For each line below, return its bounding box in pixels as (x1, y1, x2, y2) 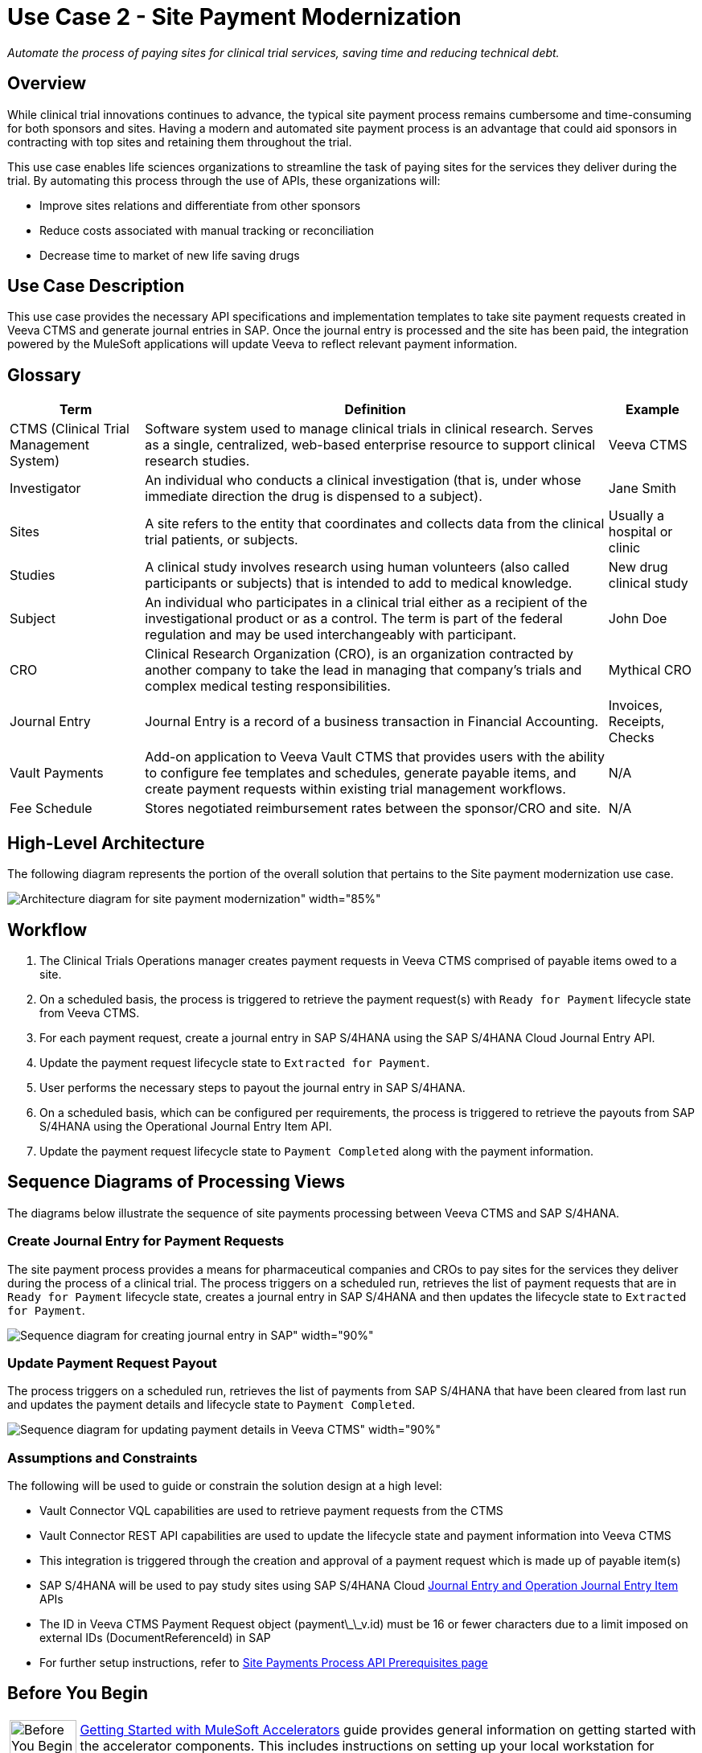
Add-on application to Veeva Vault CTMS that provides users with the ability (145, 749, 606, 766)
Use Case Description (7, 276, 185, 297)
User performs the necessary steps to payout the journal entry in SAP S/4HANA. (39, 1080, 466, 1094)
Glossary (7, 364, 81, 385)
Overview (7, 73, 87, 94)
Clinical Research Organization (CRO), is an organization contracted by (145, 646, 573, 663)
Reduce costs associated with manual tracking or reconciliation (39, 223, 375, 237)
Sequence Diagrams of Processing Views (7, 1172, 345, 1193)
